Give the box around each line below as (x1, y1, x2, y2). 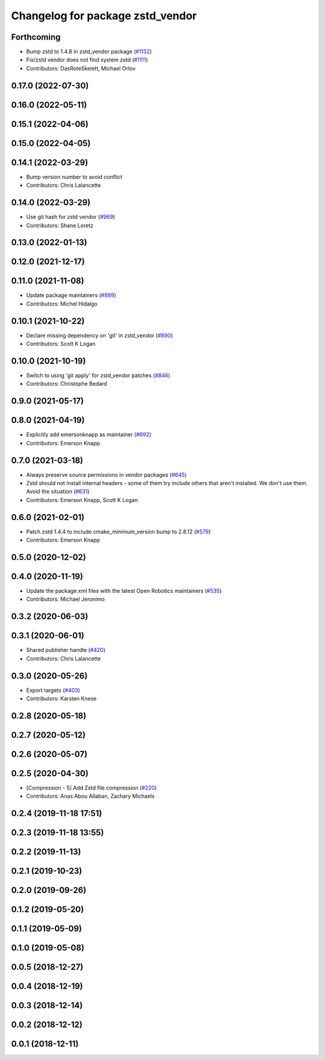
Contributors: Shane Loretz (26, 222, 93, 229)
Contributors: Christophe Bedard (26, 380, 108, 387)
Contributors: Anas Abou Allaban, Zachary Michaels (26, 792, 155, 800)
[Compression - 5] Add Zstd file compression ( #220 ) (26, 784, 157, 791)
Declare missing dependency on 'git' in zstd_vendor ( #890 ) (26, 331, 173, 339)
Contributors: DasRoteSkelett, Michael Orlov (26, 64, 136, 72)
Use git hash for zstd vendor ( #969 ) (26, 213, 116, 221)
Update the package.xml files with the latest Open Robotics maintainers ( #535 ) (26, 588, 222, 595)
